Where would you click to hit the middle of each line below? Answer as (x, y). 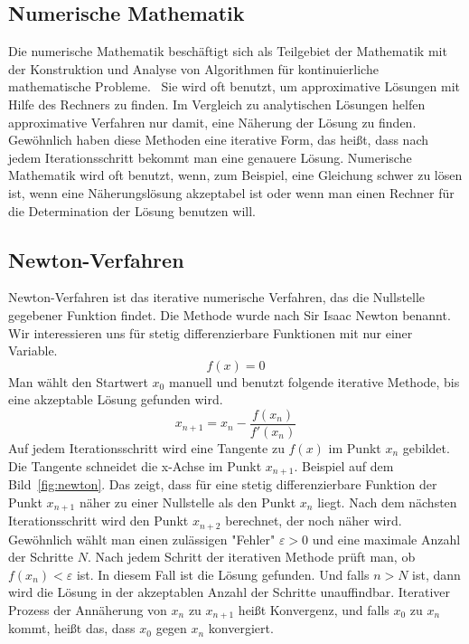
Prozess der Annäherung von (88, 609)
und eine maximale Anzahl (386, 539)
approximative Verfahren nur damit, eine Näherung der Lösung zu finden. (212, 122)
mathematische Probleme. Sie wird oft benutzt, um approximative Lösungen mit (234, 86)
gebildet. (426, 447)
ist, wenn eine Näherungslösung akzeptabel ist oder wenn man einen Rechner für (231, 192)
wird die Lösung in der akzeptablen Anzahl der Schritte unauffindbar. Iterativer (230, 592)
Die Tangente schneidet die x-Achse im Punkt (135, 465)
